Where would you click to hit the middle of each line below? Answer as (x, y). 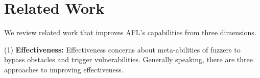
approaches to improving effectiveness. (64, 69)
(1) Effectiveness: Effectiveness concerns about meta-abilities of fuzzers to (122, 49)
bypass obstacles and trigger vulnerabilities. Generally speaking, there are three (128, 59)
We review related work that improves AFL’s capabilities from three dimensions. (130, 32)
